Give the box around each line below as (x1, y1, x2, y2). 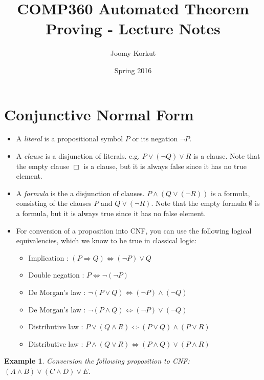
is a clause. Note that (193, 151, 260, 161)
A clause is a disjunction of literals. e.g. (16, 151, 140, 161)
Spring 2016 (114, 65, 152, 75)
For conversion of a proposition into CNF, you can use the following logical (16, 225, 252, 236)
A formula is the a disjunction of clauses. (16, 187, 145, 198)
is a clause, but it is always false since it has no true (83, 160, 247, 171)
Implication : (28, 252, 69, 263)
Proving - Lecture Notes (46, 18, 221, 39)
